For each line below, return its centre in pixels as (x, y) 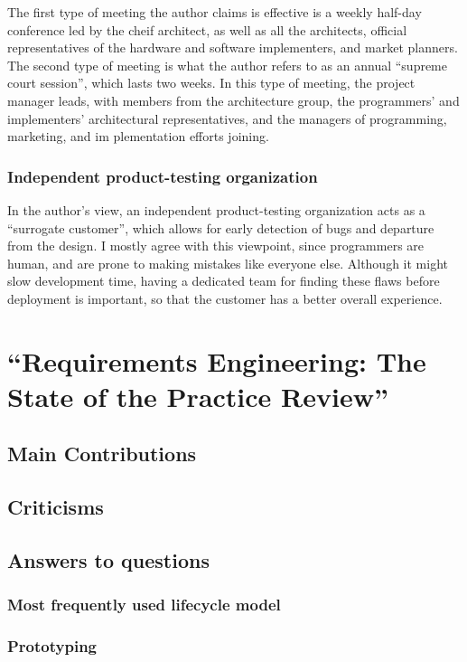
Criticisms (56, 507)
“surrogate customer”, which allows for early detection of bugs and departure (221, 227)
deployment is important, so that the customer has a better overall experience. (225, 298)
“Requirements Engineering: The (217, 360)
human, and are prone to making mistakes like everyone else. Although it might (228, 263)
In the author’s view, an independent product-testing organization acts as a (216, 209)
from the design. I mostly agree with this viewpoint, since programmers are (216, 246)
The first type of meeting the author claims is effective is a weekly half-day (215, 12)
